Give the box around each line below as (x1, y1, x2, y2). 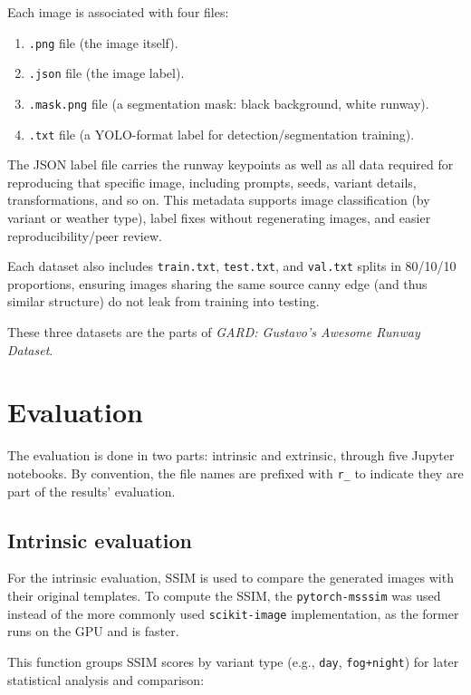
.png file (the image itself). (28, 33, 178, 52)
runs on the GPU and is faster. (7, 622, 179, 641)
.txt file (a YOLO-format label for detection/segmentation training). (28, 124, 415, 143)
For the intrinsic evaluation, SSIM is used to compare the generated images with (7, 568, 454, 587)
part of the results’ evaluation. (7, 481, 176, 500)
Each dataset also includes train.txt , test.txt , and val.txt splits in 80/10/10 (7, 256, 457, 275)
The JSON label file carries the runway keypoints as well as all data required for (7, 155, 454, 174)
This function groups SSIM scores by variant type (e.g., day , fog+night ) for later (7, 652, 459, 671)
